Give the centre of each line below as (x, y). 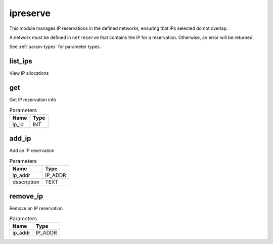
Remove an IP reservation (36, 208)
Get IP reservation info (33, 100)
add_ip (20, 139)
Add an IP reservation (32, 151)
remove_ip (26, 196)
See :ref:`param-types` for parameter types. (55, 47)
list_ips (21, 61)
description (26, 182)
